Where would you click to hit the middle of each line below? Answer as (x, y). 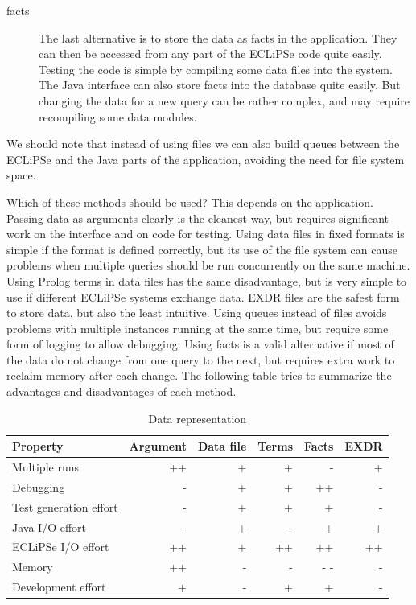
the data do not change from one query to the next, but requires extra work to (201, 359)
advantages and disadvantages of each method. (122, 391)
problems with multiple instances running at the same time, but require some (198, 328)
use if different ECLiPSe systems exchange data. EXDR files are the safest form (203, 296)
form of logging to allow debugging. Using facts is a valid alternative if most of (200, 344)
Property (38, 446)
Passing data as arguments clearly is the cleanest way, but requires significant (198, 218)
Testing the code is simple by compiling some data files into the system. (216, 69)
